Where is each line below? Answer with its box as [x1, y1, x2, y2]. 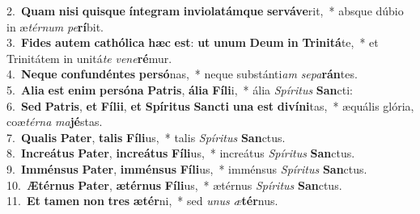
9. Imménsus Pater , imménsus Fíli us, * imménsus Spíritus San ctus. [6, 160, 367, 177]
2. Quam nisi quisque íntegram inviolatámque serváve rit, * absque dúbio [6, 2, 404, 19]
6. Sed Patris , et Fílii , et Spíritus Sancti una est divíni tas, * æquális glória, [6, 97, 414, 114]
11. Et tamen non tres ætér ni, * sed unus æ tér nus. [6, 192, 278, 209]
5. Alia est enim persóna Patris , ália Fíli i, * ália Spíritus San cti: [6, 81, 353, 98]
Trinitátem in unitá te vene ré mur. [6, 49, 172, 66]
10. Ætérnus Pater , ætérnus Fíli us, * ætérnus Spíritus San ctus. [6, 176, 342, 193]
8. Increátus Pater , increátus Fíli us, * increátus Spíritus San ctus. [6, 145, 355, 162]
